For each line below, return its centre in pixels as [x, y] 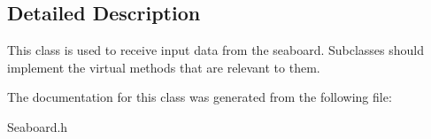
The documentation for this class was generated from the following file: [200, 97]
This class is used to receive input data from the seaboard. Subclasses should [216, 50]
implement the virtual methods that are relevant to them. [164, 67]
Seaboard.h [38, 126]
